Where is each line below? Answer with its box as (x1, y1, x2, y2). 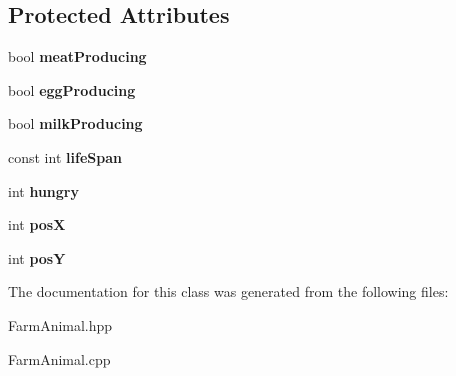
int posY (8, 247, 66, 268)
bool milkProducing (8, 113, 143, 134)
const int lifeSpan (8, 146, 122, 167)
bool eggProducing (8, 79, 136, 100)
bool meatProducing (8, 46, 147, 67)
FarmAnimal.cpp (8, 348, 111, 369)
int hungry (8, 180, 79, 201)
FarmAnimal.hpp (8, 314, 113, 335)
